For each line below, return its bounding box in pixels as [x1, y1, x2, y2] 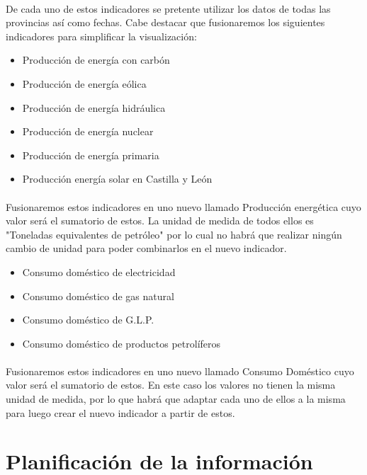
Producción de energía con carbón [22, 52, 170, 67]
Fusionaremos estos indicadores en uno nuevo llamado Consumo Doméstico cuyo [6, 363, 354, 378]
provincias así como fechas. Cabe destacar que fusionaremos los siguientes [6, 15, 325, 30]
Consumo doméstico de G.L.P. [22, 312, 154, 327]
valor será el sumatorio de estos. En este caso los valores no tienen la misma [6, 377, 336, 392]
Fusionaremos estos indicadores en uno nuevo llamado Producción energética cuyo [6, 199, 361, 214]
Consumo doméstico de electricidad [22, 264, 176, 279]
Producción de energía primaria [22, 147, 159, 162]
